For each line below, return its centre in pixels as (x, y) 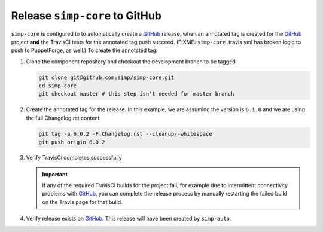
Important (55, 174)
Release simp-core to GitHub (86, 16)
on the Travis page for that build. (82, 202)
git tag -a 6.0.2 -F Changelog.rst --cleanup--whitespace (125, 134)
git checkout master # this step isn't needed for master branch (136, 94)
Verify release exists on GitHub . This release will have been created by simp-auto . (129, 219)
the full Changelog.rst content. (64, 118)
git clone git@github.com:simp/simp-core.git (106, 77)
